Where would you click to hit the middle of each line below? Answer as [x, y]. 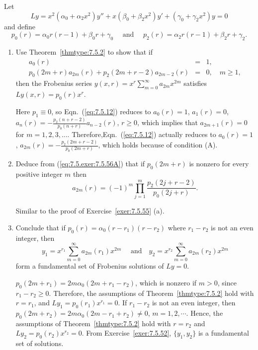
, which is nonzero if [166, 282]
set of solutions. [40, 343]
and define [20, 26]
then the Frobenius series [54, 83]
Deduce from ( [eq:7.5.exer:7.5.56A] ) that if [80, 164]
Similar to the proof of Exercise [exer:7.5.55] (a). [90, 211]
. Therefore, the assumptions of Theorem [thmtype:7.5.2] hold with [151, 293]
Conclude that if [41, 227]
